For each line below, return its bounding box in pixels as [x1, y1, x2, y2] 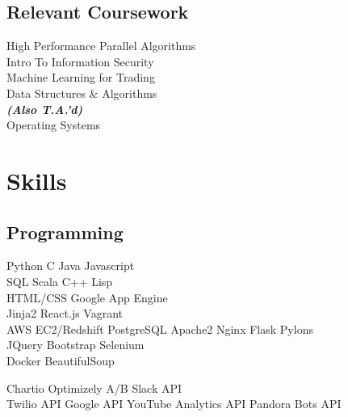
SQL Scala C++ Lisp [6, 272, 113, 289]
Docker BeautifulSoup [6, 352, 115, 369]
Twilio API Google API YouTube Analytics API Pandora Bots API [6, 395, 342, 412]
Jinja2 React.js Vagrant [6, 305, 124, 322]
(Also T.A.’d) [6, 100, 83, 117]
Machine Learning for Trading [6, 69, 155, 86]
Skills [6, 163, 67, 196]
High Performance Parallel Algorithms [6, 37, 196, 54]
